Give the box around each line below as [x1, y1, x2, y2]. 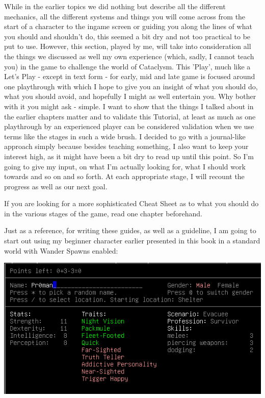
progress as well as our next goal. [4, 181, 108, 191]
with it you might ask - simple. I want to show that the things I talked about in [4, 101, 254, 111]
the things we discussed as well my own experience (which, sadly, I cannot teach [4, 51, 254, 61]
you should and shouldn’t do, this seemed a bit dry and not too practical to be [4, 31, 251, 41]
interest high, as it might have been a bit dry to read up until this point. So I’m [4, 151, 254, 161]
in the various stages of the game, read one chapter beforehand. [4, 208, 202, 218]
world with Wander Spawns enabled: [4, 245, 118, 256]
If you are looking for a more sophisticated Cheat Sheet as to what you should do [4, 198, 259, 209]
